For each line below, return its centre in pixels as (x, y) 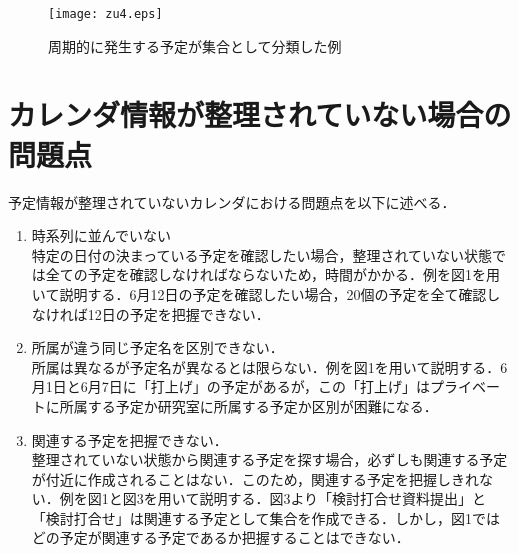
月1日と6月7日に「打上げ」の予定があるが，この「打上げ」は (230, 386)
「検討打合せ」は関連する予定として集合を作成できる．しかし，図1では (266, 517)
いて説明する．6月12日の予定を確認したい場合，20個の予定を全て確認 (259, 293)
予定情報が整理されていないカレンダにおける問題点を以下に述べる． (232, 201)
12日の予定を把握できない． (178, 313)
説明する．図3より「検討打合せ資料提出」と (343, 498)
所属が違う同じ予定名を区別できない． (157, 347)
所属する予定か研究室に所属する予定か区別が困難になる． (248, 405)
